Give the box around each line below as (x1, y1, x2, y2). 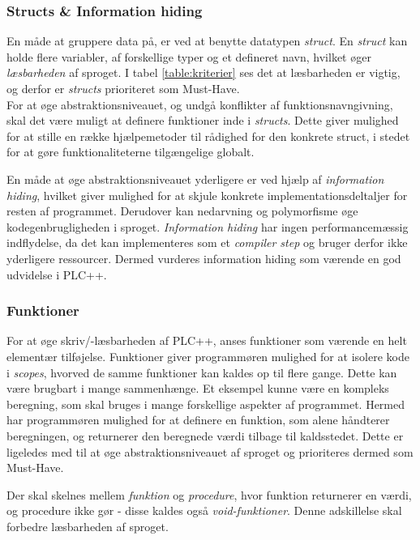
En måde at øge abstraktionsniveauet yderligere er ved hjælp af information (6, 170, 384, 187)
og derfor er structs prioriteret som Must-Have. (6, 80, 240, 96)
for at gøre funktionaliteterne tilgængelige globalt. (6, 143, 255, 160)
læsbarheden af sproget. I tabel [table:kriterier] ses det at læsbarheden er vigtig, (6, 64, 401, 81)
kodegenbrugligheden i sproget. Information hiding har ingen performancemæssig (6, 218, 409, 235)
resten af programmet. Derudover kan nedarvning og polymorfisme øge (6, 202, 358, 219)
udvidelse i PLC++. (6, 266, 107, 283)
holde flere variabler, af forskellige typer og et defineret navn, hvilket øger (6, 48, 371, 65)
